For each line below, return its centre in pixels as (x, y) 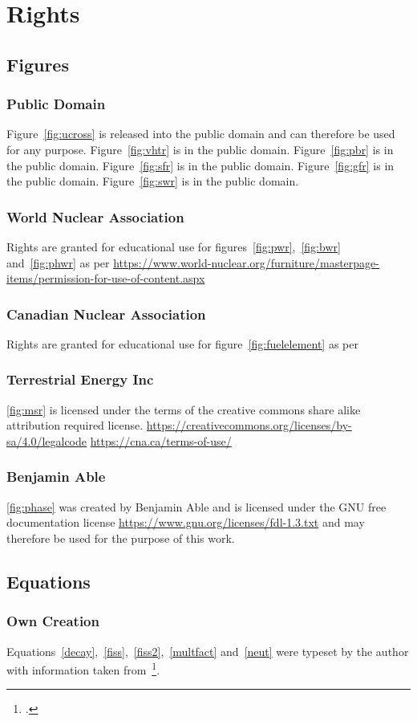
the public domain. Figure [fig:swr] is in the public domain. (153, 181)
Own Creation (53, 621)
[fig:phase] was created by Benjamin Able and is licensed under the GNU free (196, 506)
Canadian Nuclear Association (106, 314)
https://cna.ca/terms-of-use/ (161, 440)
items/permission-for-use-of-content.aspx (106, 278)
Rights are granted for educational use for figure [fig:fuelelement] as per (182, 343)
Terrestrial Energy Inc (80, 379)
